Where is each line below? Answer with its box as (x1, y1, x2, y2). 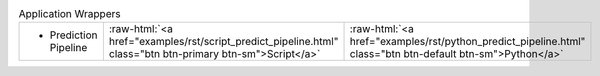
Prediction (49, 28, 99, 42)
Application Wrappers (18, 7, 121, 21)
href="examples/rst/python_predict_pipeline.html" (349, 35, 586, 49)
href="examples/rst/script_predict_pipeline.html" (108, 35, 339, 49)
